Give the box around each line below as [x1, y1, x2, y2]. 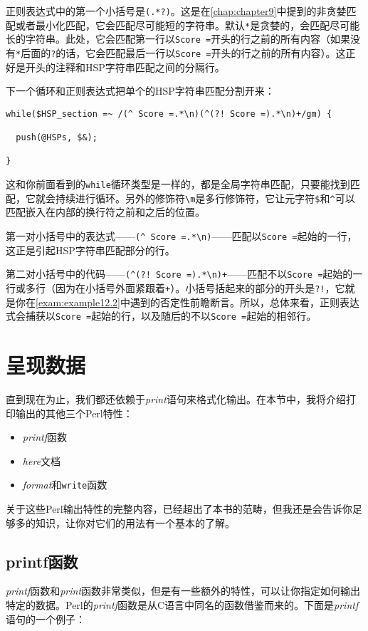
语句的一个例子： [6, 611, 85, 626]
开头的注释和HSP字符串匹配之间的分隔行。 [25, 59, 225, 74]
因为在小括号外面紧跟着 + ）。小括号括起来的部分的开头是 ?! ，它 [55, 280, 345, 295]
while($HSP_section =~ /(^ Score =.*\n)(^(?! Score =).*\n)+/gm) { [6, 108, 332, 119]
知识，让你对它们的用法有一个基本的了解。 [35, 515, 235, 530]
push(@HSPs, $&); [16, 132, 98, 143]
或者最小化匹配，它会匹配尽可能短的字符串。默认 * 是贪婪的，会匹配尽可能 [15, 17, 360, 32]
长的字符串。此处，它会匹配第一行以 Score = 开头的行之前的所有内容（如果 [6, 31, 351, 46]
